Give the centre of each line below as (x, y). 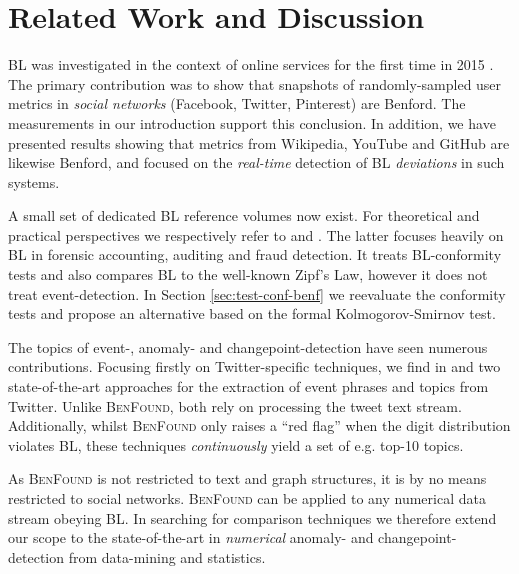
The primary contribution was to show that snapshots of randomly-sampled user (255, 83)
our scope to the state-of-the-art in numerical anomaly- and (191, 537)
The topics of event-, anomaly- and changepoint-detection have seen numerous (248, 346)
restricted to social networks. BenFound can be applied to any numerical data (247, 498)
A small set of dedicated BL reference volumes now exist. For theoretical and (244, 215)
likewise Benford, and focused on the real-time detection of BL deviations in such (256, 162)
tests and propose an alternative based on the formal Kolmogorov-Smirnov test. (252, 313)
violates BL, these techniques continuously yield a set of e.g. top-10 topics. (236, 444)
